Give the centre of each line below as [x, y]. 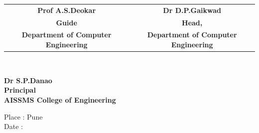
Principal [20, 90]
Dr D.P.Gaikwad [192, 10]
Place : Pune [23, 116]
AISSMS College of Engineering [60, 99]
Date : [13, 126]
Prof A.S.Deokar [67, 10]
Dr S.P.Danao [28, 80]
